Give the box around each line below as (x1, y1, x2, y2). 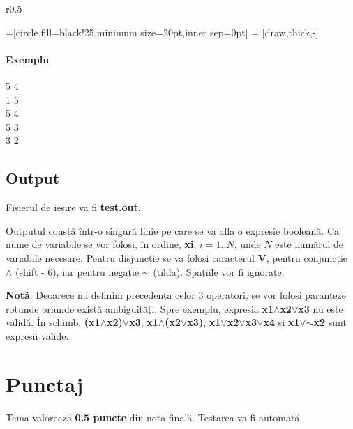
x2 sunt (313, 315, 347, 329)
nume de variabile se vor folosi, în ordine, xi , (6, 237, 197, 251)
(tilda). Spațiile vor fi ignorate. (153, 264, 285, 279)
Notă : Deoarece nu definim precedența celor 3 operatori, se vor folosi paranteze (6, 288, 346, 302)
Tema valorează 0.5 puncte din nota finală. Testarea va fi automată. (6, 409, 303, 424)
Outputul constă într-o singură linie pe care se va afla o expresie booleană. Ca (6, 223, 340, 237)
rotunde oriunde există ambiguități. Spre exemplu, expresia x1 (6, 301, 274, 315)
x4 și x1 (263, 315, 300, 329)
